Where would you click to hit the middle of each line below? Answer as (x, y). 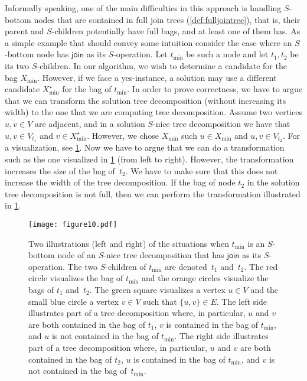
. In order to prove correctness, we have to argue (215, 89)
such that (160, 301)
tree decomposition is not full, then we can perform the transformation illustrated (153, 193)
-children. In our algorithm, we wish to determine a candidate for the (162, 65)
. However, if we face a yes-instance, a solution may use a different (157, 77)
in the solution (273, 182)
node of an (76, 255)
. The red (261, 266)
